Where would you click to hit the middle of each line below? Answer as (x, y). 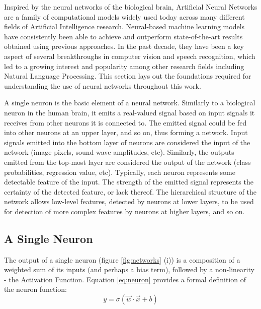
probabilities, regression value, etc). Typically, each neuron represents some (120, 172)
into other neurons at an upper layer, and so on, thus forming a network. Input (126, 132)
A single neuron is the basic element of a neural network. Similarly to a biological (130, 103)
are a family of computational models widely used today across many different (124, 16)
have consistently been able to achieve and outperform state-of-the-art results (123, 36)
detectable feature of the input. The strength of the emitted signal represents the (129, 182)
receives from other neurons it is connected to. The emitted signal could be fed (125, 122)
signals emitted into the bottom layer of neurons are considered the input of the (127, 142)
